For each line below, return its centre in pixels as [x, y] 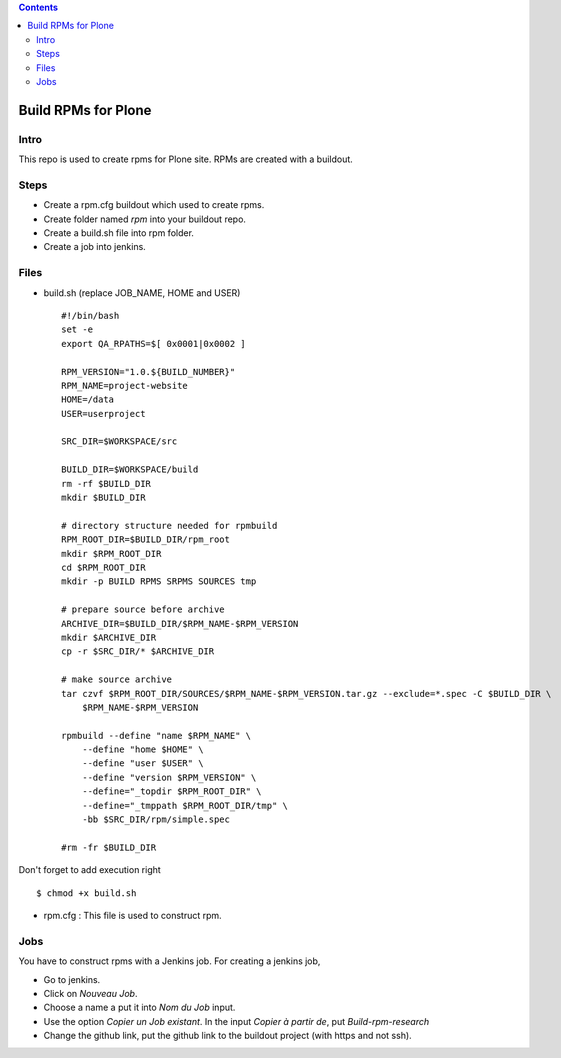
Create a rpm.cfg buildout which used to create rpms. [154, 205]
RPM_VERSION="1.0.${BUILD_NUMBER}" [148, 371]
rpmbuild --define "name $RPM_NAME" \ [156, 735]
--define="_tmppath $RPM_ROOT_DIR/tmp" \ [185, 805]
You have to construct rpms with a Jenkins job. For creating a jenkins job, [169, 961]
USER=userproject [103, 413]
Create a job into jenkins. [95, 247]
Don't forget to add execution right [90, 870]
